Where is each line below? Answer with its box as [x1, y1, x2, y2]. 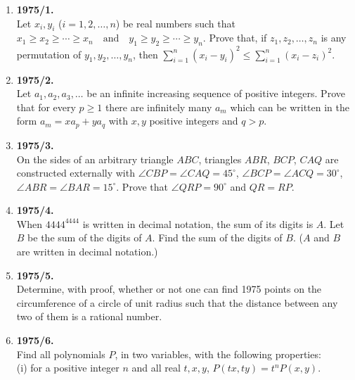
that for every [16, 99, 76, 114]
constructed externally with [16, 165, 135, 180]
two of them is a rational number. [16, 309, 162, 324]
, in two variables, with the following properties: [115, 346, 321, 361]
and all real [131, 360, 181, 375]
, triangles [198, 151, 242, 166]
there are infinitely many [105, 99, 212, 114]
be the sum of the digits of [27, 230, 142, 245]
